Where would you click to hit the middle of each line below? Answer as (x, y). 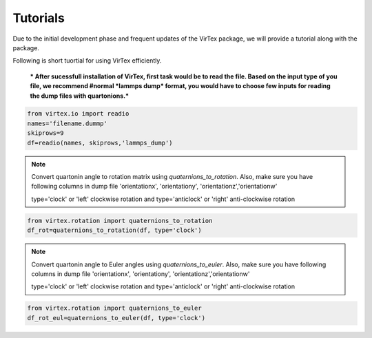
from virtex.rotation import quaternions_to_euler (115, 308)
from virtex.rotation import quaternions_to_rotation (120, 221)
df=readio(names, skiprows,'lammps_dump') (100, 142)
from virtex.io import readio (78, 114)
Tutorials (39, 18)
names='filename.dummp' (68, 123)
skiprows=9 (45, 133)
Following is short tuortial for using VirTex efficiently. (87, 61)
